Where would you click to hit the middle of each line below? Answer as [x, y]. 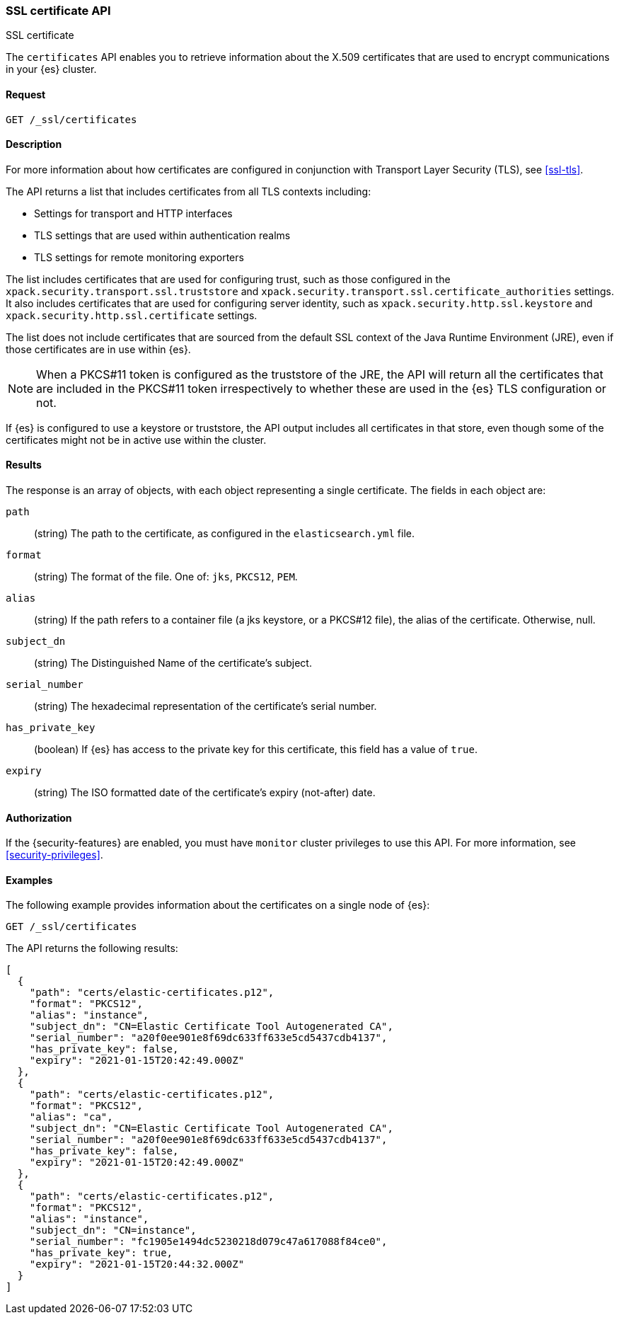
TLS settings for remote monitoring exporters [139, 257]
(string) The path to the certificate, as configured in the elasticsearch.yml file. [225, 534]
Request [26, 94]
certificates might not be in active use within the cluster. [136, 440]
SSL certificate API [58, 11]
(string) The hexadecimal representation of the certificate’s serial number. [206, 706]
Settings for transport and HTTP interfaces [133, 213]
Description [34, 144]
